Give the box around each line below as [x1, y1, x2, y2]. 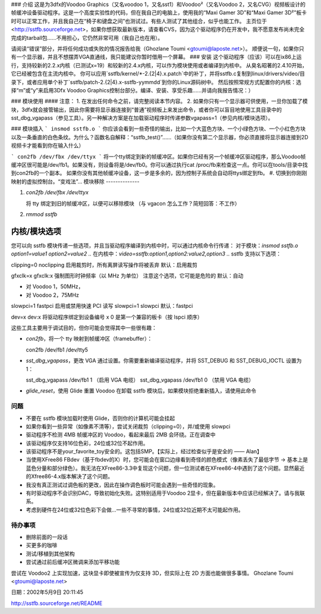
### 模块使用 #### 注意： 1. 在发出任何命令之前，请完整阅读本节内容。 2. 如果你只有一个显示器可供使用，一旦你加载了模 [11, 98, 308, 105]
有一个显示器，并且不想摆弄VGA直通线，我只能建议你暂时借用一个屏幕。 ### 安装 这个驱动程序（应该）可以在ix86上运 [11, 54, 302, 61]
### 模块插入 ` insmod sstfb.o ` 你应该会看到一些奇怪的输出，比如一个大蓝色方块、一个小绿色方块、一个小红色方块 [11, 125, 306, 132]
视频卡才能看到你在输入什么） [11, 142, 84, 149]
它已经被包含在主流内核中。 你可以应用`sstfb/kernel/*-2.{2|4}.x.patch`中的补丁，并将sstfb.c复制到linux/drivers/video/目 [11, 70, 306, 77]
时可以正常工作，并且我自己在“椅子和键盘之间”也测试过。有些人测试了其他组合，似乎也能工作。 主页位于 [11, 17, 267, 24]
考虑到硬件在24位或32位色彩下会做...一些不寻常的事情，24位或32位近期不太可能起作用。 [26, 506, 244, 513]
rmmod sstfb [26, 210, 58, 217]
